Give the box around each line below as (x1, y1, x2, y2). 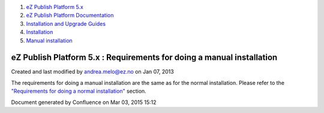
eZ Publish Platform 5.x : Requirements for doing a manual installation (11, 53, 278, 63)
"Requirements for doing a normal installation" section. (11, 87, 146, 95)
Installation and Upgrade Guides (26, 20, 106, 27)
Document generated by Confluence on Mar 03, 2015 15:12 (11, 99, 157, 106)
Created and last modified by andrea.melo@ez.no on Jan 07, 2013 (11, 68, 174, 75)
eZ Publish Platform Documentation (26, 12, 114, 19)
